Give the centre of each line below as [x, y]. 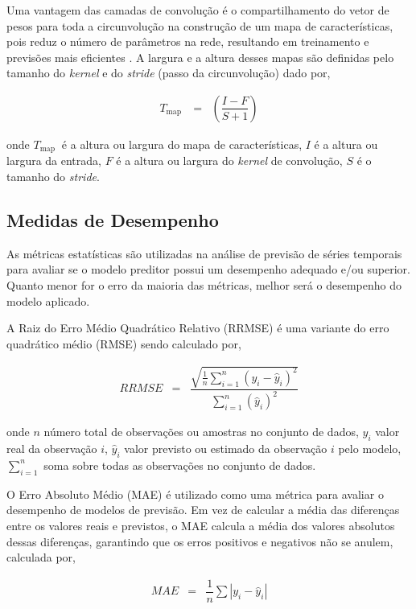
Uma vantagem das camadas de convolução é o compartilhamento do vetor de [198, 10]
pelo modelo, [370, 449]
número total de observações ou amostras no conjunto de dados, [201, 432]
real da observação [52, 449]
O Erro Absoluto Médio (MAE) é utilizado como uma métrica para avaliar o [195, 494]
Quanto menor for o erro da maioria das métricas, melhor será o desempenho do [204, 285]
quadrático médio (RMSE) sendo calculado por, [124, 343]
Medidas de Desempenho [113, 220]
